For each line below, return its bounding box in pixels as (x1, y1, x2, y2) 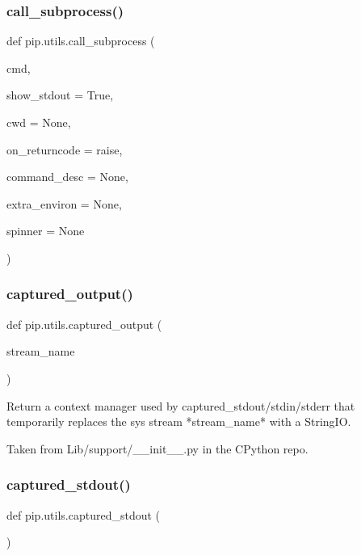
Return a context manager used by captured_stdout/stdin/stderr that (6, 397, 355, 414)
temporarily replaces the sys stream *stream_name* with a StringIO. (6, 413, 351, 430)
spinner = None (6, 222, 85, 239)
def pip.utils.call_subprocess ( (6, 32, 155, 49)
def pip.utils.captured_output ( (6, 315, 162, 332)
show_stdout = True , (6, 86, 114, 103)
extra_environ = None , (6, 195, 122, 212)
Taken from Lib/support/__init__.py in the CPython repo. (6, 440, 309, 457)
